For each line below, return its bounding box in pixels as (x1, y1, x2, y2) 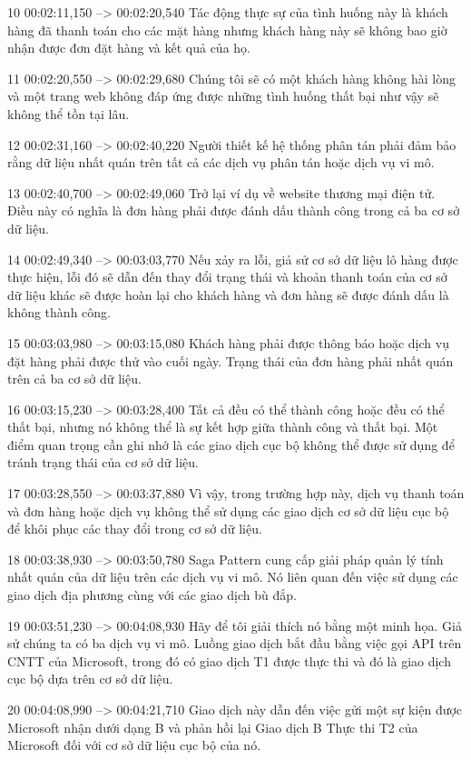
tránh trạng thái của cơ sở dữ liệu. (7, 453, 199, 472)
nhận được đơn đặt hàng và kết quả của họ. (7, 38, 250, 57)
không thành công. (7, 303, 111, 322)
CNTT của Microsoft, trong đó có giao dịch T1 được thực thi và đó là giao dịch (7, 651, 451, 670)
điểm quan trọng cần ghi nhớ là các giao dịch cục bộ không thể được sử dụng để (7, 435, 455, 454)
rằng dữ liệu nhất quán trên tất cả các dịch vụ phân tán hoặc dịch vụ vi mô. (7, 153, 435, 172)
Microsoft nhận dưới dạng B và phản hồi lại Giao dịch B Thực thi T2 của (7, 717, 418, 736)
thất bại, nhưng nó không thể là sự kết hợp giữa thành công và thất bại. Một (7, 417, 438, 436)
